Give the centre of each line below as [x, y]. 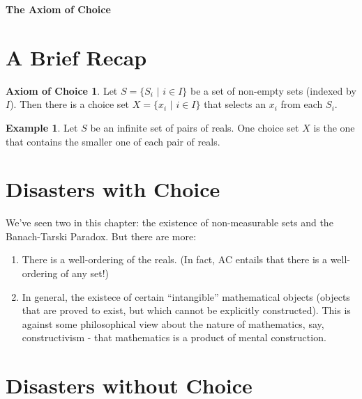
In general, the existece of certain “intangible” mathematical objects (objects [186, 296]
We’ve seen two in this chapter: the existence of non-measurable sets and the [169, 222]
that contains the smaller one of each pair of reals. [113, 141]
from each [302, 104]
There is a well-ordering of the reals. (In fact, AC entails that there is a [174, 259]
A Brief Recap [76, 57]
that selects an [235, 104]
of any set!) [85, 273]
